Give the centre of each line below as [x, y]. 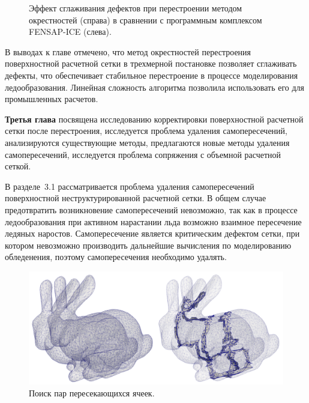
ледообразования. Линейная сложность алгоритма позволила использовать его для [155, 87]
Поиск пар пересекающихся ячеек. [92, 392]
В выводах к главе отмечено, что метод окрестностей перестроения [128, 51]
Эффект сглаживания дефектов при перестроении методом [136, 8]
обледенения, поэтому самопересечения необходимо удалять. [116, 257]
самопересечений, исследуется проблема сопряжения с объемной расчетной [143, 154]
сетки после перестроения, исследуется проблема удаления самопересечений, [146, 131]
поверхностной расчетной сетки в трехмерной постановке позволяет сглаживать [151, 63]
